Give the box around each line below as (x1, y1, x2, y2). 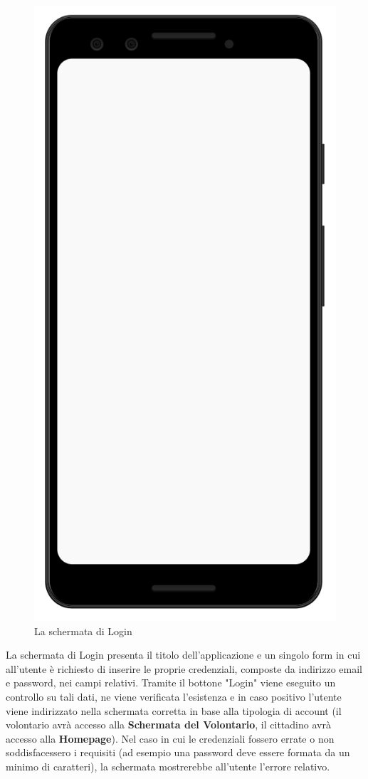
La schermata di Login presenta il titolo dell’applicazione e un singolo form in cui (6, 647, 361, 662)
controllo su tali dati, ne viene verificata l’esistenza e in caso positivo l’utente (6, 689, 342, 704)
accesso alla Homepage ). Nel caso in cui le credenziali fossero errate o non (6, 731, 335, 746)
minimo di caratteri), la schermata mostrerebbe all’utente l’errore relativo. (6, 759, 330, 774)
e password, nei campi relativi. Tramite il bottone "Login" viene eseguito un (6, 675, 336, 690)
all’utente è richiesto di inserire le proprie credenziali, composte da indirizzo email (6, 661, 362, 676)
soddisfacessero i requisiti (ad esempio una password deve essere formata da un (6, 745, 350, 760)
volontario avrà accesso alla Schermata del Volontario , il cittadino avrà (6, 717, 331, 732)
